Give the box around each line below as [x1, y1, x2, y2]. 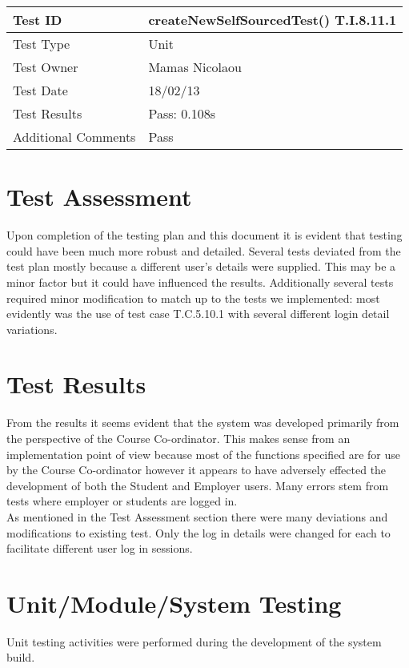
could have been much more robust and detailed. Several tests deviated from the [6, 242, 401, 259]
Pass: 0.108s [148, 104, 216, 123]
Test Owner [13, 58, 78, 76]
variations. [6, 320, 58, 337]
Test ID [13, 10, 62, 29]
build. [6, 649, 35, 666]
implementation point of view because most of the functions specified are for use [6, 445, 400, 462]
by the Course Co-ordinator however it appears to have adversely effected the [6, 461, 387, 478]
